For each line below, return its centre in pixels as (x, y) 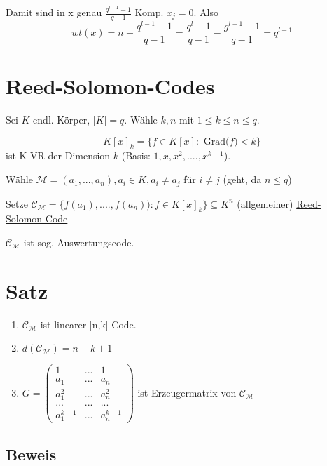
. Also (206, 12)
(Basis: (136, 155)
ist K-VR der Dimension (58, 155)
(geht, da (242, 179)
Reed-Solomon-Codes (110, 86)
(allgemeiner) (265, 203)
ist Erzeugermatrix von (187, 392)
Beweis (31, 454)
